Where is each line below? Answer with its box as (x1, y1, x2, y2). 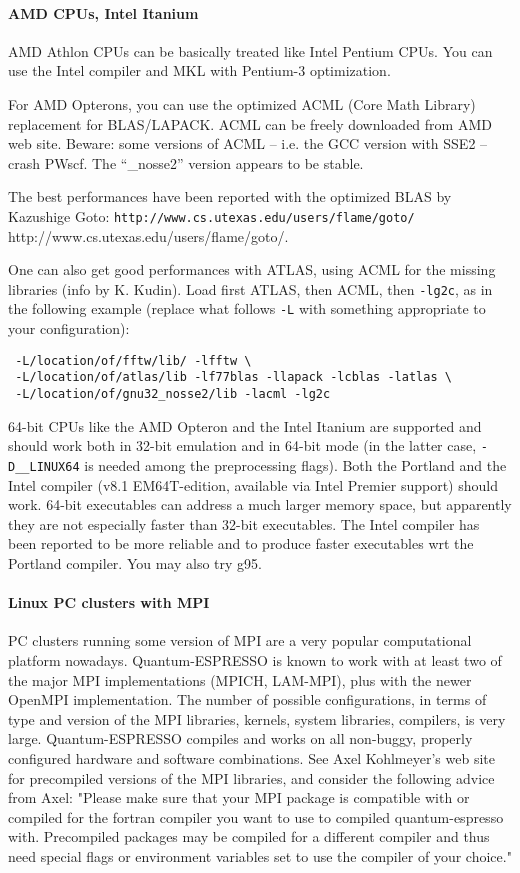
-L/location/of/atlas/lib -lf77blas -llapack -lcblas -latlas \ (15, 370, 452, 385)
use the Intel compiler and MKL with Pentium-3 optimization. (8, 60, 391, 81)
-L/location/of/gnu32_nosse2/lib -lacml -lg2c (15, 387, 331, 402)
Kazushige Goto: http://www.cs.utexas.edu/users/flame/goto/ (8, 205, 415, 226)
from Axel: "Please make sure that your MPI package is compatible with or (8, 787, 470, 808)
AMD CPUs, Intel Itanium (8, 2, 199, 23)
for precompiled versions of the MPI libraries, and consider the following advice (8, 767, 495, 788)
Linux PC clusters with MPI (8, 592, 210, 613)
